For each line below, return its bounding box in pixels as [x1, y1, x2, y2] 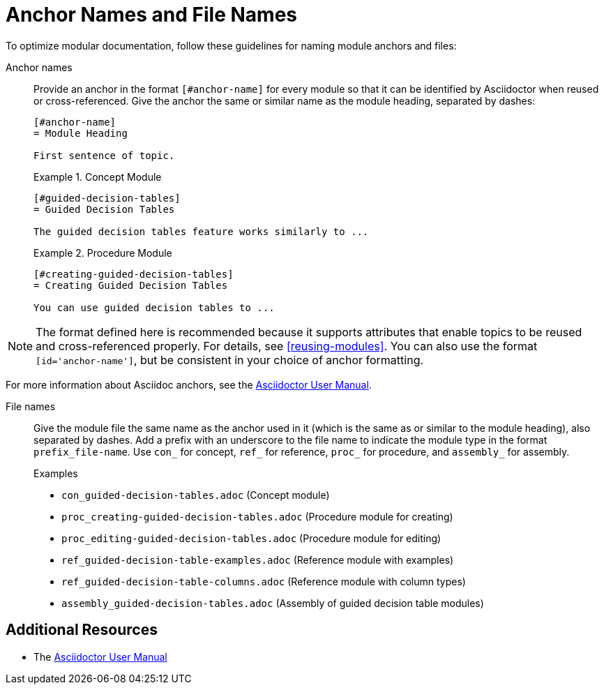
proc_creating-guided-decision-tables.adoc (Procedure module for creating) [61, 510, 453, 523]
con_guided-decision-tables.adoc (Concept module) [61, 488, 330, 501]
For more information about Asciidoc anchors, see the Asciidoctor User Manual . [6, 378, 372, 391]
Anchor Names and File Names [6, 3, 297, 27]
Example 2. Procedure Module [33, 246, 172, 259]
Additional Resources [6, 621, 158, 639]
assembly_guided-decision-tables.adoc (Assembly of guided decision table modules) [61, 597, 484, 609]
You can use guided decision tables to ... [33, 301, 275, 313]
